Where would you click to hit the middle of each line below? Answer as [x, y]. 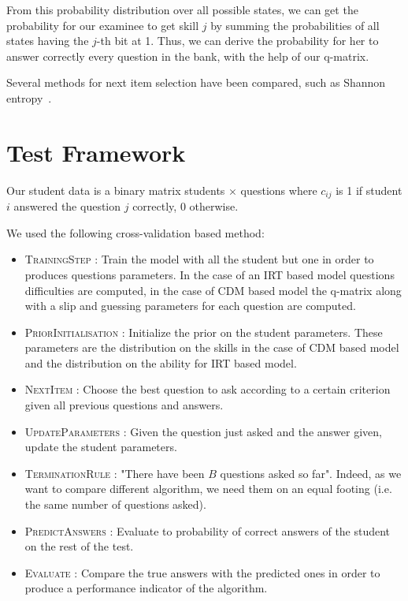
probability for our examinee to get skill [103, 25]
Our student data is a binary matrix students [116, 190]
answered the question [67, 206]
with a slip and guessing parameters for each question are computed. [190, 306]
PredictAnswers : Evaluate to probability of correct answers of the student [208, 530]
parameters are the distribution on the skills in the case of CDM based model [212, 347]
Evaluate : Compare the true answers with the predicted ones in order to [202, 572]
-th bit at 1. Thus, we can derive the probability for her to [237, 41]
